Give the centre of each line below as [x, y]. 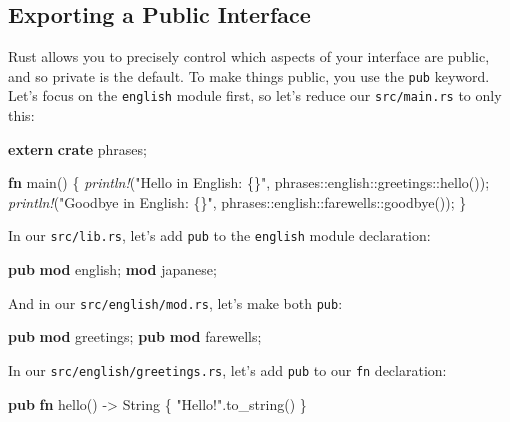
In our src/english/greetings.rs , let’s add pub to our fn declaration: [227, 369]
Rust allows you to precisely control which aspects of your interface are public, [249, 56]
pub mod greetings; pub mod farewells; [135, 336]
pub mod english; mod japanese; [112, 269]
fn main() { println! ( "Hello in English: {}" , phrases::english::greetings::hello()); [249, 182]
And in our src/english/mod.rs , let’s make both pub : [175, 302]
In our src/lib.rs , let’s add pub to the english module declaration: [219, 235]
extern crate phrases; [77, 148]
